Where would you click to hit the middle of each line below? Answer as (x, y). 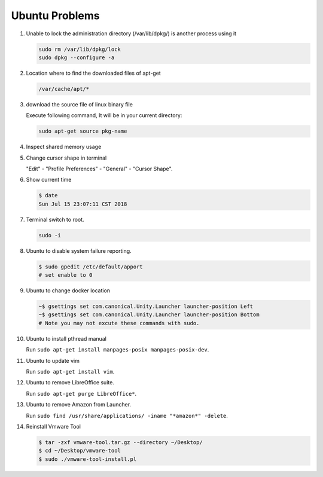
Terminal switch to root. (55, 219)
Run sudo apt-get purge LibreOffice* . (81, 393)
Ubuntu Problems (55, 16)
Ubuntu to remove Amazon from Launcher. (79, 405)
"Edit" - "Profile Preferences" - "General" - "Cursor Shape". (99, 169)
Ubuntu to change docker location (68, 291)
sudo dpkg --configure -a (77, 57)
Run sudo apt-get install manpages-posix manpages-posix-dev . (118, 350)
